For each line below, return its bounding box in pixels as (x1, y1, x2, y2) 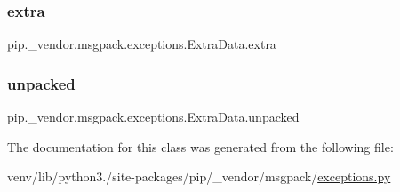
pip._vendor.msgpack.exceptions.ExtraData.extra (7, 35, 276, 53)
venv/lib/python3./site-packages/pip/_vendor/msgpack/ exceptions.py (7, 167, 391, 186)
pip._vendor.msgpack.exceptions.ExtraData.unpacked (7, 108, 300, 126)
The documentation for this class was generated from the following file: (7, 137, 394, 156)
